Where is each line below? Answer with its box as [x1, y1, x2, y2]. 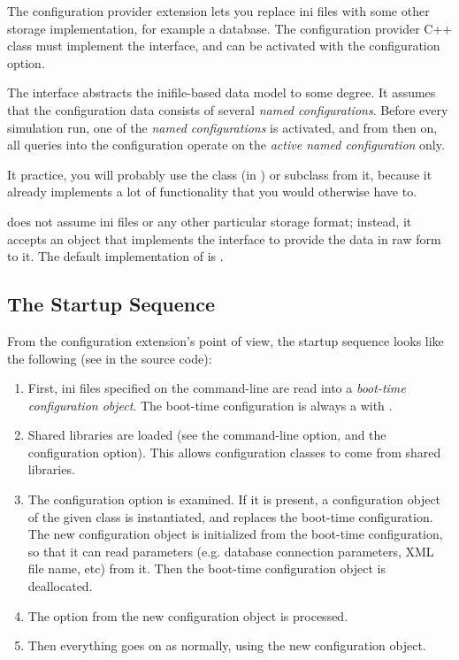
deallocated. [27, 577, 93, 595]
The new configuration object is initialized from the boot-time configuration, [27, 525, 443, 543]
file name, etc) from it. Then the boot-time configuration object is [27, 559, 386, 578]
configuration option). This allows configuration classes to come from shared [27, 442, 441, 461]
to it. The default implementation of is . [7, 247, 224, 265]
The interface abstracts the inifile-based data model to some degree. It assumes [7, 83, 436, 102]
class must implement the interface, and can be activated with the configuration [7, 36, 440, 55]
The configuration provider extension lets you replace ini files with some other [7, 2, 430, 19]
